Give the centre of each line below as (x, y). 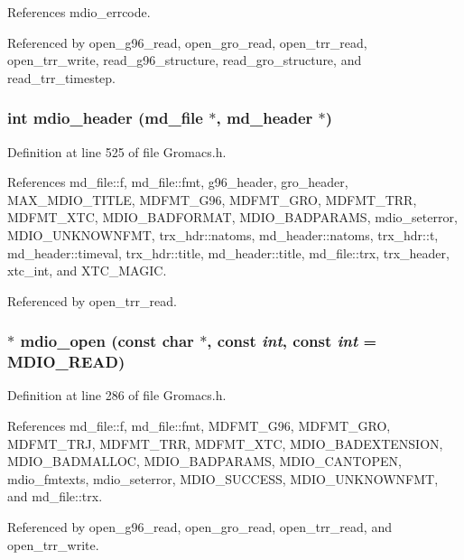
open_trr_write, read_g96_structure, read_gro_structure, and (185, 60)
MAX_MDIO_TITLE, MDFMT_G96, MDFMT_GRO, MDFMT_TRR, (212, 199)
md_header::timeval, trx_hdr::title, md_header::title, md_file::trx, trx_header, (228, 252)
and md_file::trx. (55, 496)
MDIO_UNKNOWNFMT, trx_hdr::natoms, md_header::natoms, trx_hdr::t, (223, 234)
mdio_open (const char (107, 341)
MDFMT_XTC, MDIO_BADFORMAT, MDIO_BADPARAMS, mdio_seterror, (232, 217)
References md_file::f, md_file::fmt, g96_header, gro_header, (178, 182)
